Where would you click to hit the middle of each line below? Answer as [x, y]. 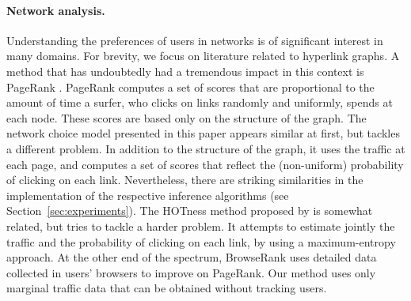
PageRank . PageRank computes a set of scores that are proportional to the [190, 87]
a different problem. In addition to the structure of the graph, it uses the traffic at [206, 148]
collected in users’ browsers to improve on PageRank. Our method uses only [191, 272]
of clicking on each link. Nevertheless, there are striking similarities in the [185, 180]
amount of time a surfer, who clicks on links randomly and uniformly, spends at [200, 102]
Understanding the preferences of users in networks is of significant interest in [195, 40]
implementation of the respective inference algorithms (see [148, 195]
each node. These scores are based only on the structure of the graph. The [186, 117]
